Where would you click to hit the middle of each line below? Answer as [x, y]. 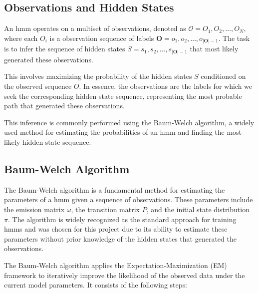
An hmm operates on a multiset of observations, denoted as [95, 28]
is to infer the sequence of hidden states [65, 49]
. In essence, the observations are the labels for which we [166, 86]
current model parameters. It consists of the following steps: [96, 285]
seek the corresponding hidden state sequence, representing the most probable [123, 96]
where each [21, 38]
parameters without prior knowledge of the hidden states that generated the [120, 238]
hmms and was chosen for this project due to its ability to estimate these [116, 229]
